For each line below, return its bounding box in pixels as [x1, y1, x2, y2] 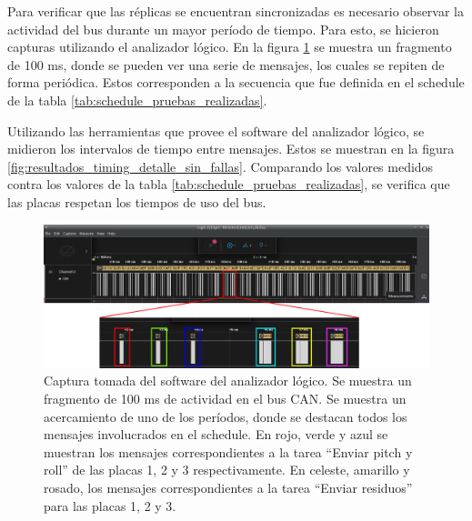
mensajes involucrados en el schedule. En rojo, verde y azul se [44, 425, 388, 444]
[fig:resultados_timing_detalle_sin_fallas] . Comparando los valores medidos [7, 156, 434, 175]
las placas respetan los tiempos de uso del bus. [7, 192, 266, 211]
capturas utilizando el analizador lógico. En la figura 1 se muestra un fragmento [7, 37, 452, 56]
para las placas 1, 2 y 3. [44, 496, 176, 515]
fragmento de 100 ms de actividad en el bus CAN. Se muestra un [44, 389, 407, 408]
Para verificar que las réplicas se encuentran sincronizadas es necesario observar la [7, 2, 464, 20]
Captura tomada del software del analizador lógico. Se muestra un [44, 371, 412, 390]
